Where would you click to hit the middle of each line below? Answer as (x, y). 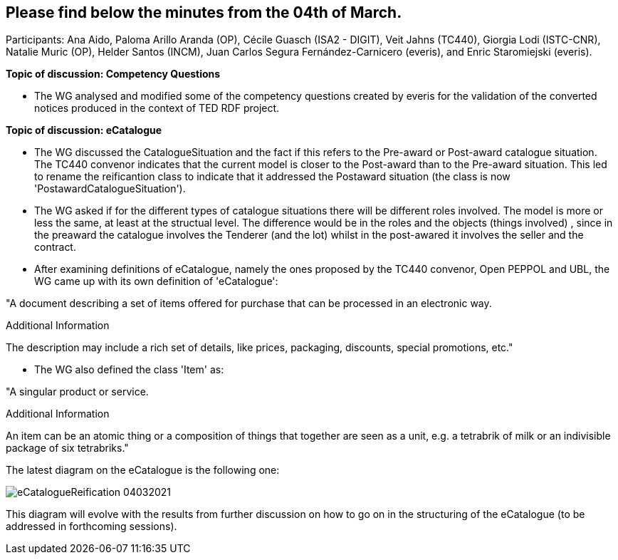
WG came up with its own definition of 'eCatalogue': (156, 281)
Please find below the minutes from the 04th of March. (204, 12)
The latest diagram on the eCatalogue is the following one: (143, 470)
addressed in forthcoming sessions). (91, 527)
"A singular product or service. (77, 392)
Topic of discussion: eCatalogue (84, 130)
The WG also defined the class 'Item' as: (129, 370)
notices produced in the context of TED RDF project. (157, 108)
